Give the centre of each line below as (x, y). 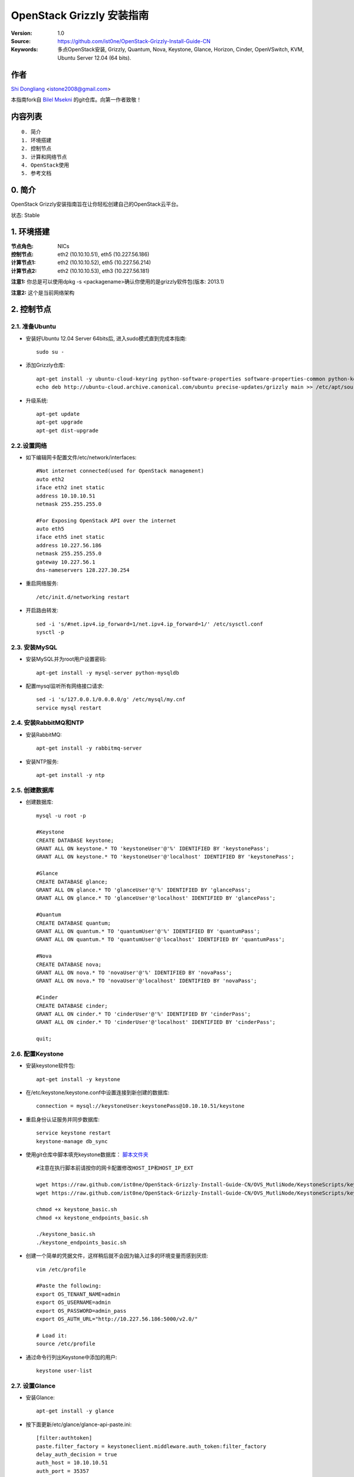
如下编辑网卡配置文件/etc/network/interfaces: (81, 457)
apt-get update (58, 414)
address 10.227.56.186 (69, 545)
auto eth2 (50, 479)
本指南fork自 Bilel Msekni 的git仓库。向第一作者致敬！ (76, 100)
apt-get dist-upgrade (67, 430)
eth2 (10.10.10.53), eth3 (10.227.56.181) (104, 271)
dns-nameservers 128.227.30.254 (83, 570)
